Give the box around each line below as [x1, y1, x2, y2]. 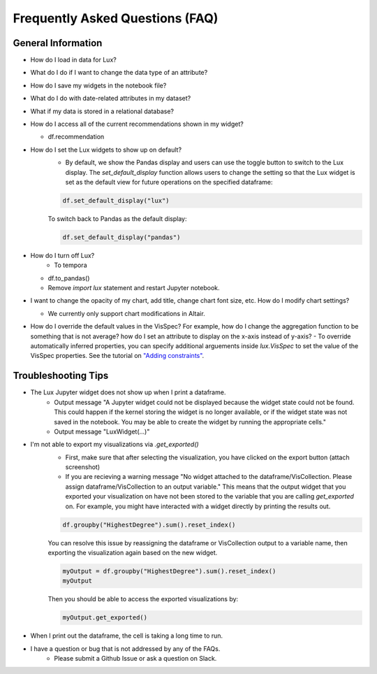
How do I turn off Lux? [30, 251, 95, 259]
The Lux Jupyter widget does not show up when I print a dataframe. [30, 388, 226, 396]
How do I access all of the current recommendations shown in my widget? [30, 120, 244, 129]
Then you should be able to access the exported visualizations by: [47, 595, 239, 603]
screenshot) [65, 463, 101, 471]
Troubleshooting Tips [13, 370, 109, 382]
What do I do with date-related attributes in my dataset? [30, 94, 191, 103]
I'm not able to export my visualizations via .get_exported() [30, 440, 199, 449]
